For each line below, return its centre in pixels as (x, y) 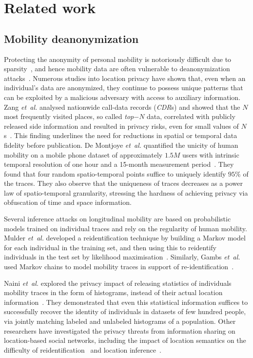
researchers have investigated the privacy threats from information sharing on (120, 330)
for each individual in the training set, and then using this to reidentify (110, 247)
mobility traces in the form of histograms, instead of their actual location (113, 292)
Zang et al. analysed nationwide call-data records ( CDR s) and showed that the (122, 107)
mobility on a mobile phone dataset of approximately (83, 154)
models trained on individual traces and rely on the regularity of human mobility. (126, 228)
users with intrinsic (211, 154)
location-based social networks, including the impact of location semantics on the (125, 340)
